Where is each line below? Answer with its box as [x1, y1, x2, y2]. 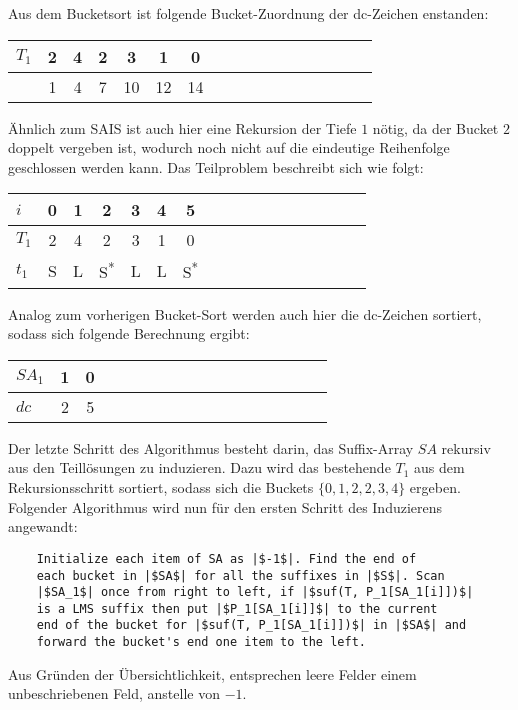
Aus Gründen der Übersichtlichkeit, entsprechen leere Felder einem [8, 663, 417, 684]
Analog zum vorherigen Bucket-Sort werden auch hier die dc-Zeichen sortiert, [8, 303, 482, 324]
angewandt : [8, 516, 78, 537]
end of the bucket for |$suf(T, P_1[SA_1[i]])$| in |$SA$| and [36, 618, 467, 633]
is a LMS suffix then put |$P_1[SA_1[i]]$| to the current [36, 601, 438, 616]
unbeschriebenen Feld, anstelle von [8, 683, 220, 704]
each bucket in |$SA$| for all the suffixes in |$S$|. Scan [36, 568, 445, 583]
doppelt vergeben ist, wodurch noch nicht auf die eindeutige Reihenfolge [8, 137, 450, 158]
